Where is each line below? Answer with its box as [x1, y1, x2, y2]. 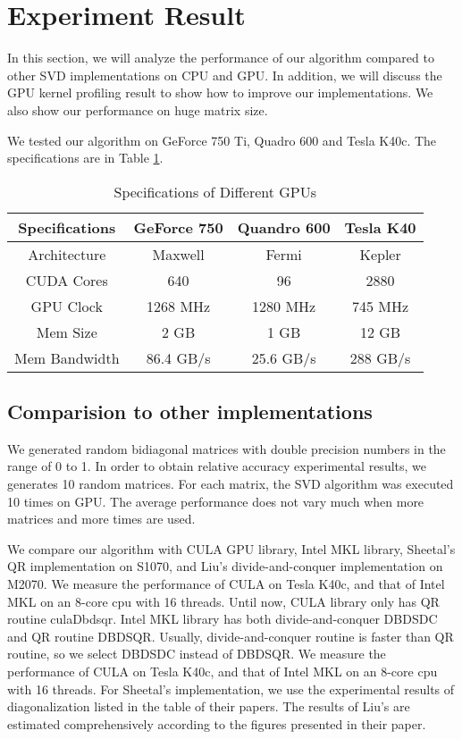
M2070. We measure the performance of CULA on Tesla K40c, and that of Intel [7, 575, 445, 593]
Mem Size [36, 321, 97, 342]
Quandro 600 [237, 216, 331, 238]
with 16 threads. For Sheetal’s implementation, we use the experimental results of [7, 679, 455, 698]
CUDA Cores [25, 269, 108, 290]
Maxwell [152, 243, 205, 265]
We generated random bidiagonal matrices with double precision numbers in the [7, 439, 446, 458]
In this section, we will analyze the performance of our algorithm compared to [7, 48, 434, 67]
